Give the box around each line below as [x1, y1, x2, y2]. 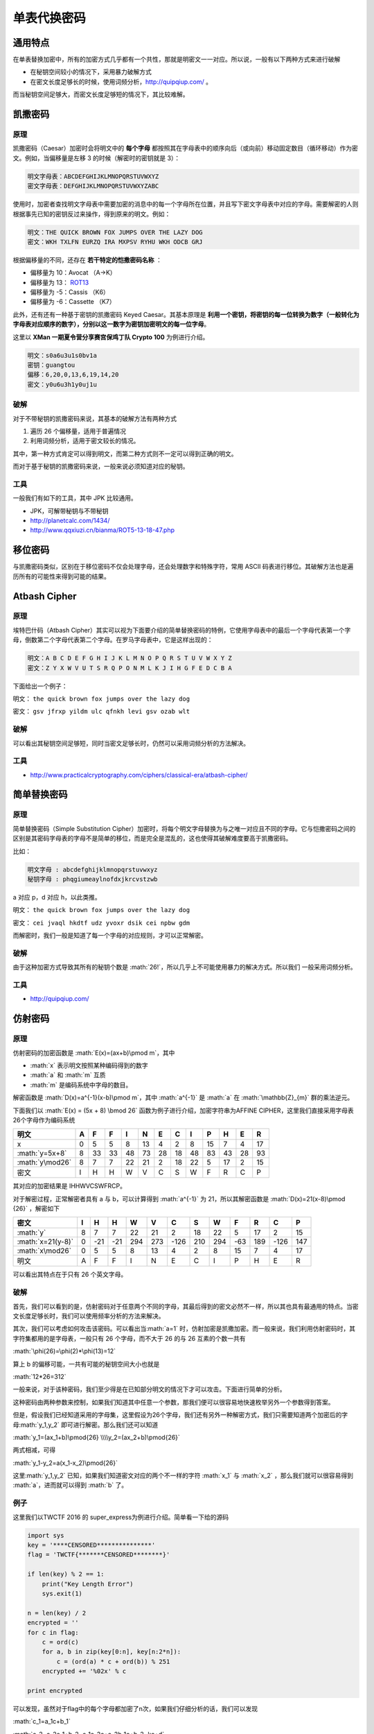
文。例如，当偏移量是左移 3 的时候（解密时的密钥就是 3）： [12, 153, 181, 162]
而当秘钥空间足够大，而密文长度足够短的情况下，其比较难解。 [12, 90, 189, 98]
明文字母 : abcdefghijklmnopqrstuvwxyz [27, 866, 159, 873]
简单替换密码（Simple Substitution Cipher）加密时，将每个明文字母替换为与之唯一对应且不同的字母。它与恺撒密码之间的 [12, 824, 356, 832]
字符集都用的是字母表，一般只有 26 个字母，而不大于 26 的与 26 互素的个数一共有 [12, 1334, 246, 1342]
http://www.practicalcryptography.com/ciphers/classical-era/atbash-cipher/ [30, 771, 248, 779]
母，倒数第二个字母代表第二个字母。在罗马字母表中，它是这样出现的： [12, 635, 213, 644]
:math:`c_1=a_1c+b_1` [12, 1717, 71, 1726]
